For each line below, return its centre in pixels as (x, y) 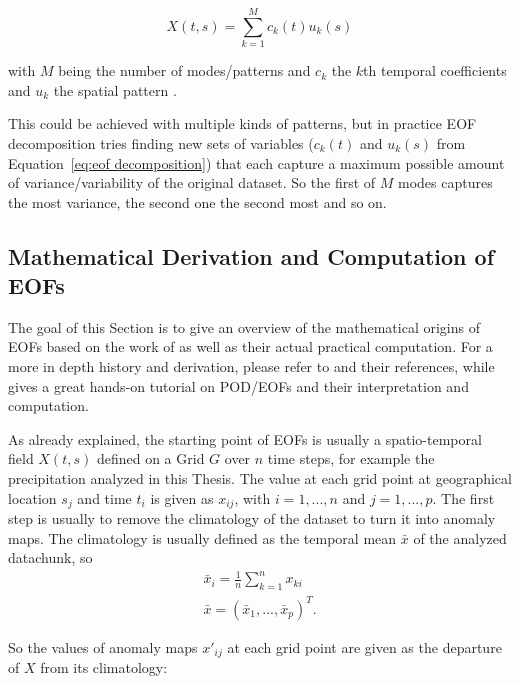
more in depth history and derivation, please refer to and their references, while (251, 366)
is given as (182, 497)
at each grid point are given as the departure (364, 646)
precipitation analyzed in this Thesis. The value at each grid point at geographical (260, 478)
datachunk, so (50, 557)
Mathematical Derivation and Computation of (251, 255)
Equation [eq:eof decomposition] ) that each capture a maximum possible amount (256, 162)
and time (104, 497)
